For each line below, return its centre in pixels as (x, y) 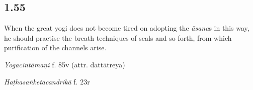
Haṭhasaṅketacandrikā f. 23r (47, 81)
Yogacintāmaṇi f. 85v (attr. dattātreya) (65, 64)
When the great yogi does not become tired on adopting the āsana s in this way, (127, 28)
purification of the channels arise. (55, 48)
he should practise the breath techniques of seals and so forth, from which (118, 37)
